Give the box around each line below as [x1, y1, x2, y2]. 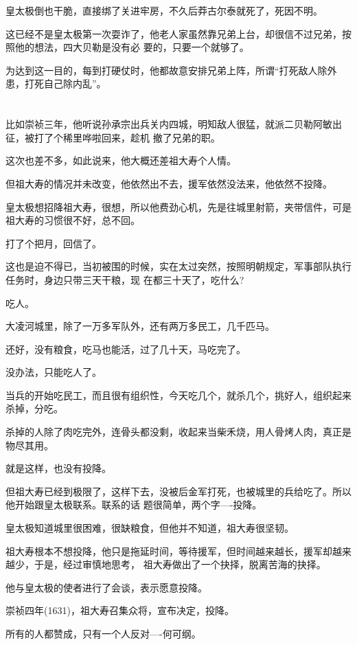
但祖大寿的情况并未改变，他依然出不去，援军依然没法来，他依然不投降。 [5, 176, 332, 190]
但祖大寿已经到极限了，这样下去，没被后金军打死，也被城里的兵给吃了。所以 [5, 484, 352, 498]
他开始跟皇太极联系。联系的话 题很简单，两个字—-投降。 [5, 497, 262, 512]
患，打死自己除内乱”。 [5, 76, 106, 91]
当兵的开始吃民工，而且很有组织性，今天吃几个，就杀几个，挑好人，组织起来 [5, 387, 352, 402]
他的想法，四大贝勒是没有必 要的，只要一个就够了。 [14, 40, 249, 54]
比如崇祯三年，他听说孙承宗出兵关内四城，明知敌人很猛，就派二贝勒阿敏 [5, 117, 332, 131]
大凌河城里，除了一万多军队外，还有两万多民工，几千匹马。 [5, 319, 275, 333]
